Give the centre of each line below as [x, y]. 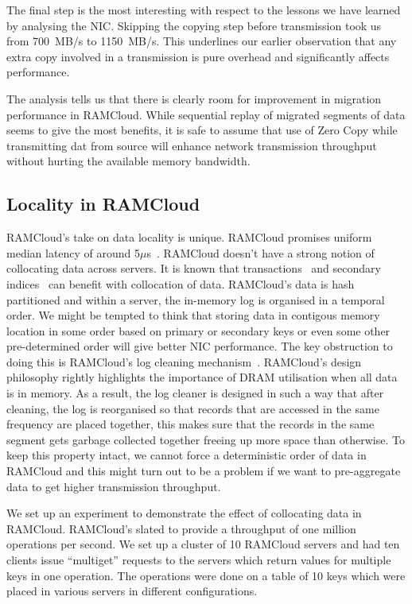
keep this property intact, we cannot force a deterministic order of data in [187, 455]
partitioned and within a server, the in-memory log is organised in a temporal [196, 299]
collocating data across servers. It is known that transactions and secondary [194, 268]
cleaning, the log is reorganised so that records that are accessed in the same [193, 408]
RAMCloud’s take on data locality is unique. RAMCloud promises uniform [189, 237]
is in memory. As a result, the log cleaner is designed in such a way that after [195, 393]
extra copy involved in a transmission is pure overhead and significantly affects [198, 56]
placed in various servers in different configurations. [132, 591]
